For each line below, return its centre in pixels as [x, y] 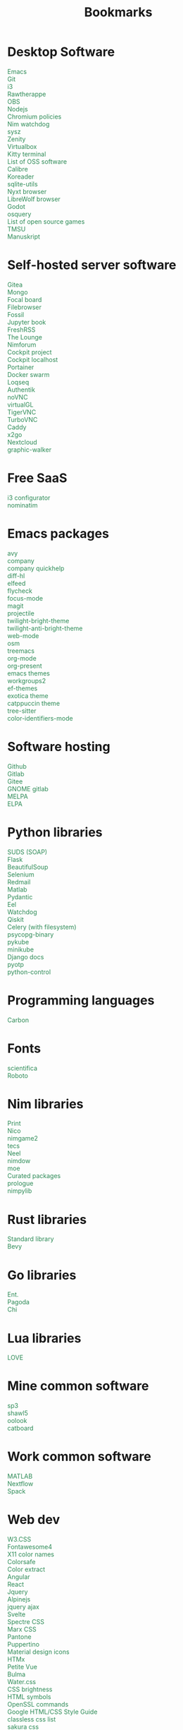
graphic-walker [29, 450]
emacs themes [29, 673]
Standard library [31, 1239]
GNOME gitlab [28, 788]
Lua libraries [44, 1338]
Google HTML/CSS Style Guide [52, 1712]
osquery [19, 214]
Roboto [18, 1075]
